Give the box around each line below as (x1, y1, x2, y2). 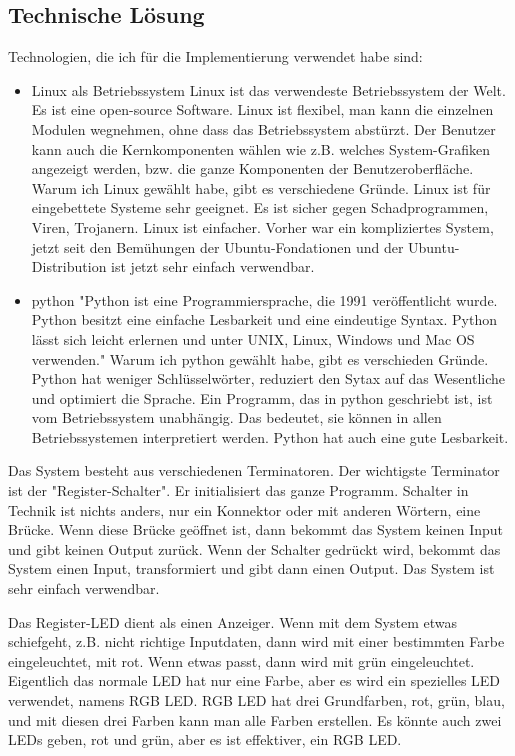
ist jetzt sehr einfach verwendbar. (111, 256, 315, 277)
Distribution (31, 256, 107, 277)
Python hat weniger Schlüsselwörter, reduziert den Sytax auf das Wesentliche (31, 368, 506, 389)
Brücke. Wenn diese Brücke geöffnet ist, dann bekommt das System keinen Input (8, 519, 504, 540)
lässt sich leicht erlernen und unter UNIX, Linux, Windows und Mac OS (31, 328, 475, 349)
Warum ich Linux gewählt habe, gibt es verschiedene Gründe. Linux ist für (31, 177, 491, 198)
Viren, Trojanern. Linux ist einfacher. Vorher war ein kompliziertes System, (31, 216, 494, 237)
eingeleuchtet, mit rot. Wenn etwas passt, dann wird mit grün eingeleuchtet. (8, 650, 475, 671)
